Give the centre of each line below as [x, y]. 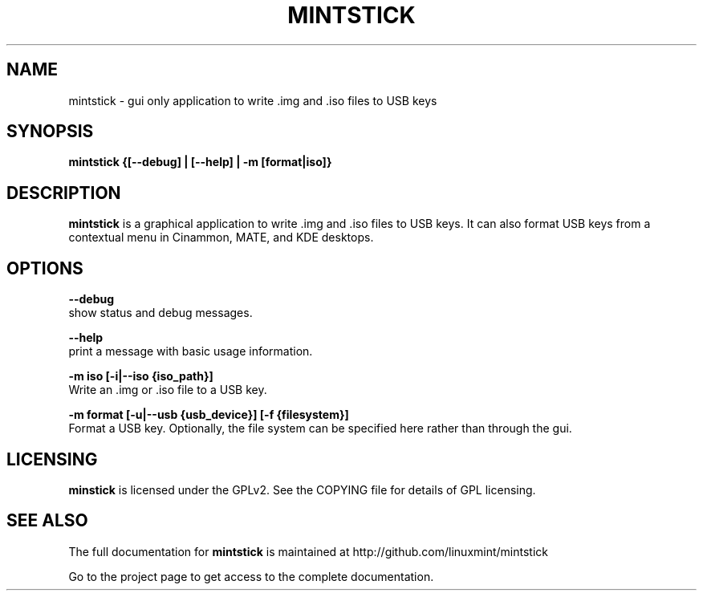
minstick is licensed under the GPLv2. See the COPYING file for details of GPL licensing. [302, 489]
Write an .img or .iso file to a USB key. [168, 390]
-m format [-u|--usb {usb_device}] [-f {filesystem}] [209, 415]
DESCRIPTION [64, 193]
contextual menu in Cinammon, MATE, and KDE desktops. [221, 238]
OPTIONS [45, 268]
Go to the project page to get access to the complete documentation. [251, 576]
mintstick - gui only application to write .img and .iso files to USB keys [253, 100]
